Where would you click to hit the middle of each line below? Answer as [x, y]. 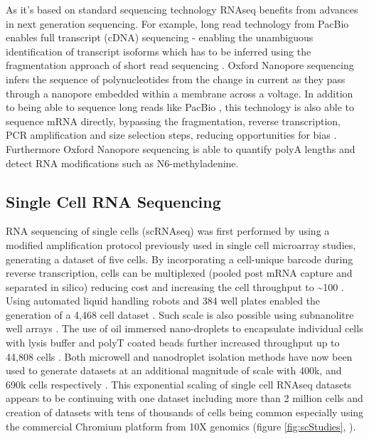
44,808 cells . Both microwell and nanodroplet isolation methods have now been [179, 356]
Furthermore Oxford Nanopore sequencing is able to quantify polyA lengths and [181, 148]
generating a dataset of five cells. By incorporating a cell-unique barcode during [180, 259]
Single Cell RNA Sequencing [113, 201]
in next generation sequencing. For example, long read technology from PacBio [177, 23]
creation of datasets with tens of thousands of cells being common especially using [185, 412]
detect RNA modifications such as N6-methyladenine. [122, 163]
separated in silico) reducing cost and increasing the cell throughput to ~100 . [175, 286]
